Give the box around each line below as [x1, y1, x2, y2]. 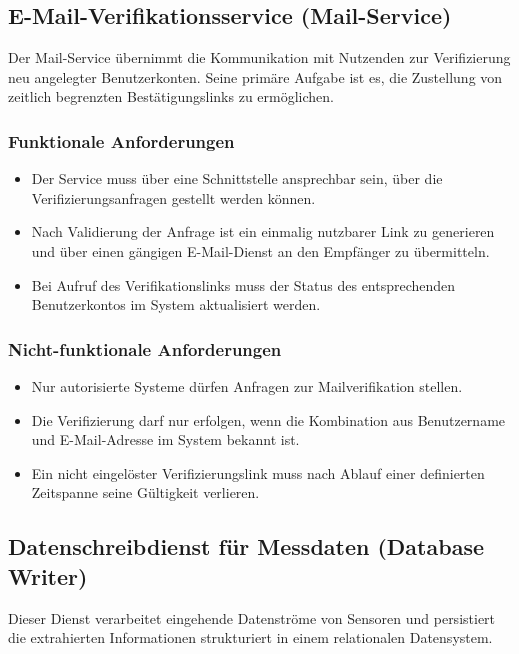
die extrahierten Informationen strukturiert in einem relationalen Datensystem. [8, 627, 493, 648]
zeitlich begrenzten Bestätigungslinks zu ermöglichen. [8, 86, 334, 107]
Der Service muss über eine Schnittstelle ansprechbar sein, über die [31, 168, 443, 189]
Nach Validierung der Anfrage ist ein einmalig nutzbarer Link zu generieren [31, 221, 495, 242]
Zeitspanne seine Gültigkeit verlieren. [31, 482, 260, 503]
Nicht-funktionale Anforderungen [8, 336, 282, 361]
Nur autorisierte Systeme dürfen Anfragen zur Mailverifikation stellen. [31, 375, 463, 396]
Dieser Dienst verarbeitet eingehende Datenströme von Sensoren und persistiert [8, 607, 496, 628]
